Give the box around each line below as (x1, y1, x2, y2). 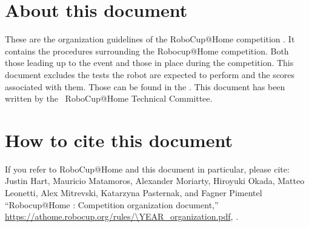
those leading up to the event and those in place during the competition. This (5, 56, 294, 69)
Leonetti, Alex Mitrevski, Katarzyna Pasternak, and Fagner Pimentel (5, 186, 262, 199)
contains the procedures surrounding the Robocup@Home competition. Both (5, 44, 289, 57)
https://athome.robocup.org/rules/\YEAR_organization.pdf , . (5, 210, 239, 223)
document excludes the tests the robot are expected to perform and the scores (5, 68, 295, 81)
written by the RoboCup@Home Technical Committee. (5, 92, 213, 105)
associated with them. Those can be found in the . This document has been (5, 80, 285, 93)
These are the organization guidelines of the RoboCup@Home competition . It (5, 33, 295, 45)
